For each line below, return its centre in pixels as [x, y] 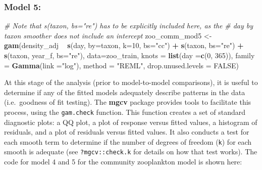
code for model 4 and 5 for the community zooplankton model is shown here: [123, 162]
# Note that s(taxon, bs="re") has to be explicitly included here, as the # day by [129, 26]
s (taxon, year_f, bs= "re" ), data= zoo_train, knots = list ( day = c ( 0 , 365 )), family [129, 55]
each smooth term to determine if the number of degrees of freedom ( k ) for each [128, 141]
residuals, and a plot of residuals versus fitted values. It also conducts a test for [127, 132]
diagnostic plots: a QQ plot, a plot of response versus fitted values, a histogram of [131, 122]
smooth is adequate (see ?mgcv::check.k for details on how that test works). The [131, 152]
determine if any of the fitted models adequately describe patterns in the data [125, 92]
